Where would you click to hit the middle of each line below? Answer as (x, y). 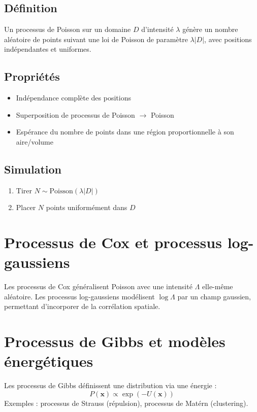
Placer (26, 207)
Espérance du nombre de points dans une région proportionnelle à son (125, 132)
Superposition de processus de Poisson (75, 114)
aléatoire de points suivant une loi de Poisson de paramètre (96, 39)
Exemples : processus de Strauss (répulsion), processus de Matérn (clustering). (126, 403)
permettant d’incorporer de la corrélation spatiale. (82, 306)
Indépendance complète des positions (73, 98)
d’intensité (157, 29)
